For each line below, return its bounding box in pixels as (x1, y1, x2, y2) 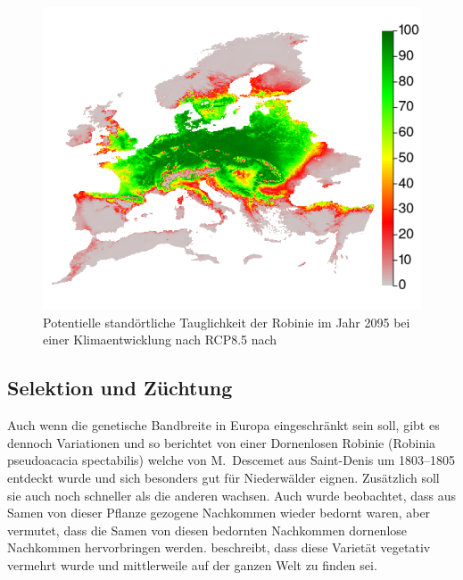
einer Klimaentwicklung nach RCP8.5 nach (43, 330, 277, 349)
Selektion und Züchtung (7, 374, 233, 402)
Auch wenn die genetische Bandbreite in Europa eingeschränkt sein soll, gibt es (7, 416, 440, 435)
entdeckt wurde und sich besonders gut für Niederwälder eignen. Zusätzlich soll (7, 468, 440, 486)
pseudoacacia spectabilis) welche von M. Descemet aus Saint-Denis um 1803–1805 (7, 451, 456, 469)
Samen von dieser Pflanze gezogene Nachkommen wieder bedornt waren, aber (7, 503, 431, 522)
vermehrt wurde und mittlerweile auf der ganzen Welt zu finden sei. (7, 555, 377, 574)
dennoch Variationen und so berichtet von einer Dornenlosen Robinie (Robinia (7, 433, 436, 452)
